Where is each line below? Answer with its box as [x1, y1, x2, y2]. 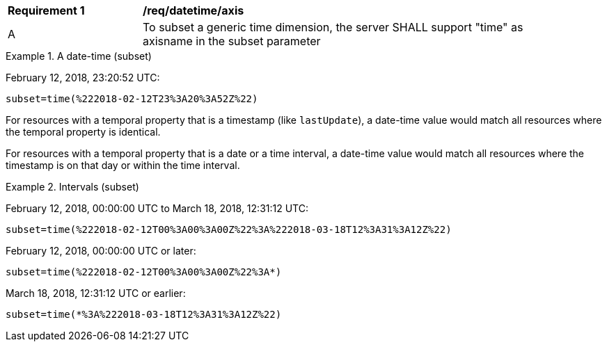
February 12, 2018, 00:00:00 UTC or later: [6, 245, 196, 257]
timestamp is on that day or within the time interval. [6, 159, 240, 171]
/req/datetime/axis [143, 3, 244, 17]
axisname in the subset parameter [143, 34, 321, 48]
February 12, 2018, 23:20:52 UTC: [6, 72, 160, 83]
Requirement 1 [8, 3, 85, 17]
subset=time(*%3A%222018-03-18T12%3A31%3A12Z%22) [6, 309, 282, 320]
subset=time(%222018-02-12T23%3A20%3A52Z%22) [6, 93, 258, 104]
